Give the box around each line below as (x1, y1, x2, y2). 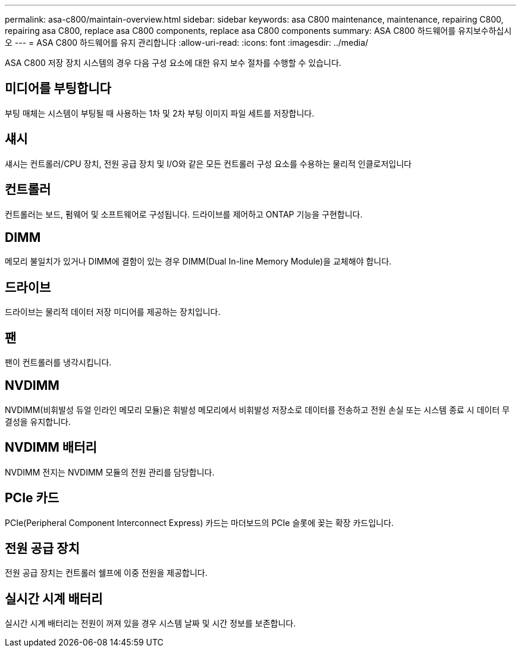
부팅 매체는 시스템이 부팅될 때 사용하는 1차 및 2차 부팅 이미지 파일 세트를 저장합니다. (5, 108, 315, 118)
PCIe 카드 (5, 490, 59, 506)
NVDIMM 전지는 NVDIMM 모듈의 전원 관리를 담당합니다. (5, 467, 215, 477)
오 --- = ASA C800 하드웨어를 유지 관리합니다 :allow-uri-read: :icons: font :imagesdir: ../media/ (5, 37, 369, 48)
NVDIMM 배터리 (5, 440, 97, 455)
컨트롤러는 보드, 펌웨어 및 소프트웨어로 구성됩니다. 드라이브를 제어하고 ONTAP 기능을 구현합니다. (5, 209, 363, 219)
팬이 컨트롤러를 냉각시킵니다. (5, 357, 112, 368)
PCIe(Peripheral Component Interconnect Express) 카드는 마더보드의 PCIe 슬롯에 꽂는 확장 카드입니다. (5, 517, 394, 528)
